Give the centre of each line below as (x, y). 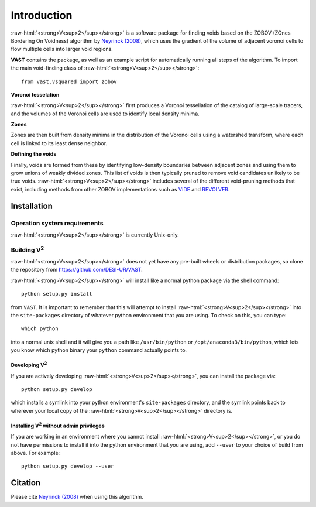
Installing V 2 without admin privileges (58, 425)
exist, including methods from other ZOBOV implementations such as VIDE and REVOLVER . (120, 189)
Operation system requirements (57, 223)
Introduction (42, 15)
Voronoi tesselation (35, 94)
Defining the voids (34, 154)
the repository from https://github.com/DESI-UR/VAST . (77, 270)
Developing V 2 (29, 365)
